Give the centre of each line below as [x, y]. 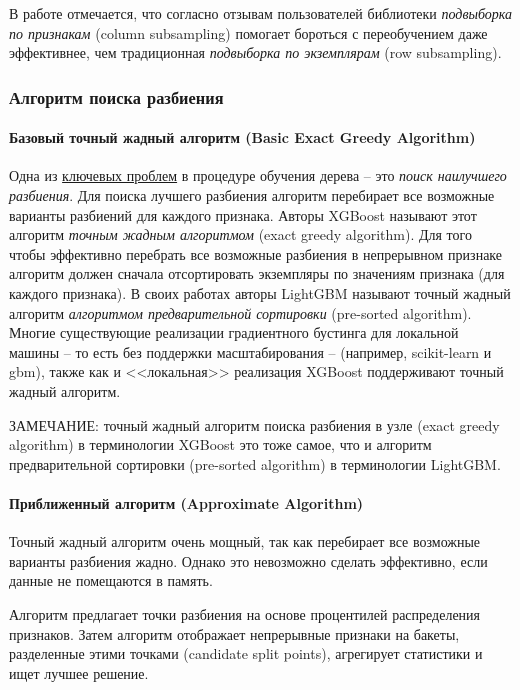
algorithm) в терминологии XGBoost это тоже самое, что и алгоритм [220, 444]
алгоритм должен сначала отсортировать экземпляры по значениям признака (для [257, 273]
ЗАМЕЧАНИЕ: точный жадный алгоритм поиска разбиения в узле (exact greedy [254, 424]
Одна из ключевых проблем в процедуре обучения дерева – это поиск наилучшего [258, 175]
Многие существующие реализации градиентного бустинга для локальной [234, 332]
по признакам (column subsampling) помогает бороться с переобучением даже [248, 32]
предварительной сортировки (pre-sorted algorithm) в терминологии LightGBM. [255, 463]
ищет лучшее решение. [79, 672]
